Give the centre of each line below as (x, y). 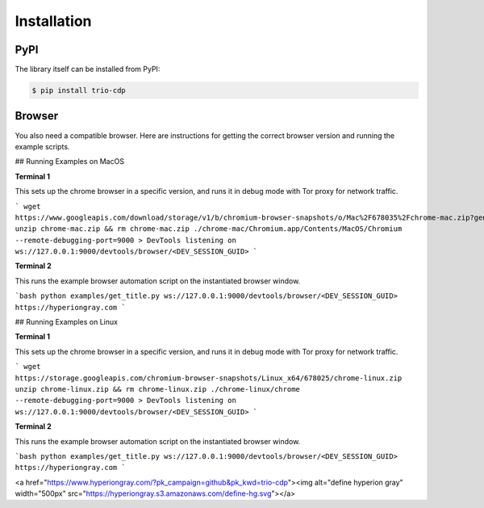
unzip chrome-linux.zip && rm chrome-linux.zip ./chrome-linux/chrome (157, 389)
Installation (53, 21)
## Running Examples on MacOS (70, 162)
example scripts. (42, 146)
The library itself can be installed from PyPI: (88, 69)
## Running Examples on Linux (67, 322)
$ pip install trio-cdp (79, 90)
